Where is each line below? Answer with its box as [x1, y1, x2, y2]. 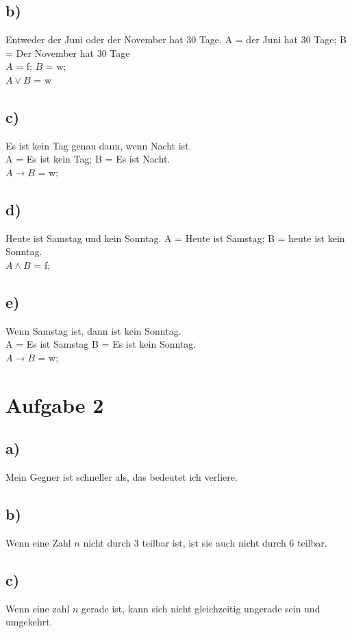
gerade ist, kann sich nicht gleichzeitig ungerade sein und [81, 601, 320, 615]
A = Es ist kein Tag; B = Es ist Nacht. [5, 152, 171, 166]
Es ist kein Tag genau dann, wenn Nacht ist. [5, 138, 192, 152]
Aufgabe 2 [5, 390, 104, 418]
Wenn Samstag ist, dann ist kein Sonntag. [5, 323, 181, 337]
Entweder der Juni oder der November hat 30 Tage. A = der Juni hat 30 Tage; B [5, 32, 347, 47]
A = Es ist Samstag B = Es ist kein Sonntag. [5, 337, 197, 351]
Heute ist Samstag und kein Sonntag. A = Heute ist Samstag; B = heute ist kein [5, 230, 345, 245]
